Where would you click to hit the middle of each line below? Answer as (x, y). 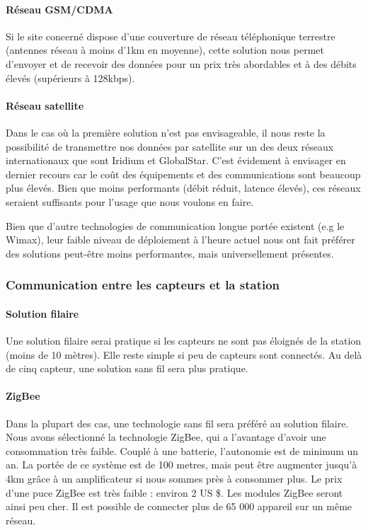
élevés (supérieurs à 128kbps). (70, 77)
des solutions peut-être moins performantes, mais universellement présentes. (170, 253)
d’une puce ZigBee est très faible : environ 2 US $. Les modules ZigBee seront (174, 492)
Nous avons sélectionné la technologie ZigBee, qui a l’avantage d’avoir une (166, 437)
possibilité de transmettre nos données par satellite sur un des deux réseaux (170, 146)
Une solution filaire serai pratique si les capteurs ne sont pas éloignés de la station (184, 340)
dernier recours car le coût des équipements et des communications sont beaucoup (183, 174)
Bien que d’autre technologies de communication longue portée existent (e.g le (175, 225)
